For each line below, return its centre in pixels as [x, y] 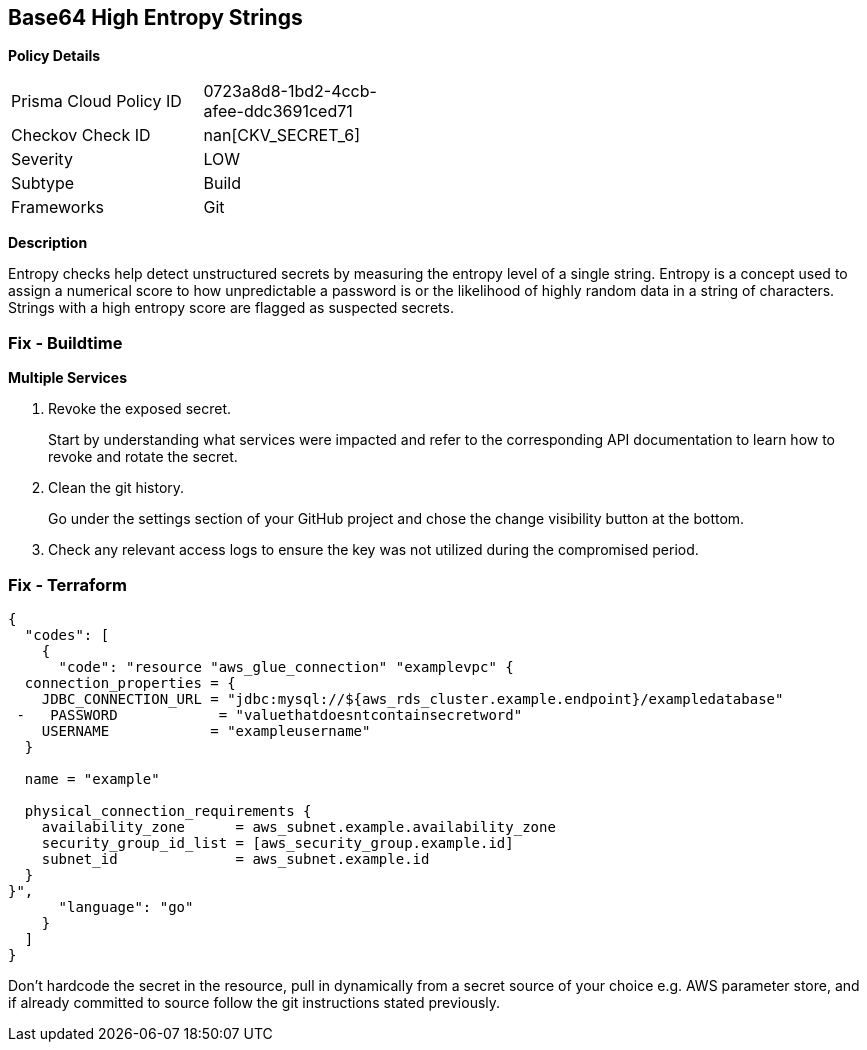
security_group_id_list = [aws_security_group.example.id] [277, 842]
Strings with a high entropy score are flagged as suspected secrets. [231, 308]
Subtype [43, 183]
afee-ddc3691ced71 [278, 111]
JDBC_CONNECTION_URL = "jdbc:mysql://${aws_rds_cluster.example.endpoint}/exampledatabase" [412, 698]
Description [48, 243]
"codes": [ [67, 634]
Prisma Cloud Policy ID [96, 101]
